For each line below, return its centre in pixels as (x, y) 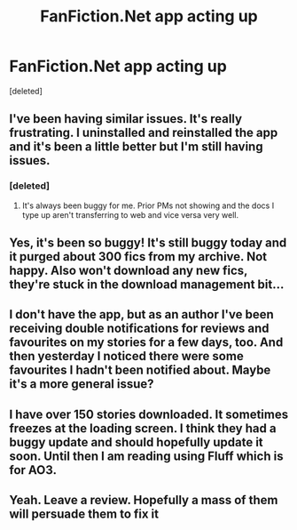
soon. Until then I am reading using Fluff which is (146, 456)
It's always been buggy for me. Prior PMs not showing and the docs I (148, 205)
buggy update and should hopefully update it (136, 442)
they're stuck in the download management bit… (147, 285)
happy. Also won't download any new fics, (129, 271)
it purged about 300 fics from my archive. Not (138, 257)
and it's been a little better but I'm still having (136, 147)
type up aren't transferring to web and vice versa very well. (130, 214)
